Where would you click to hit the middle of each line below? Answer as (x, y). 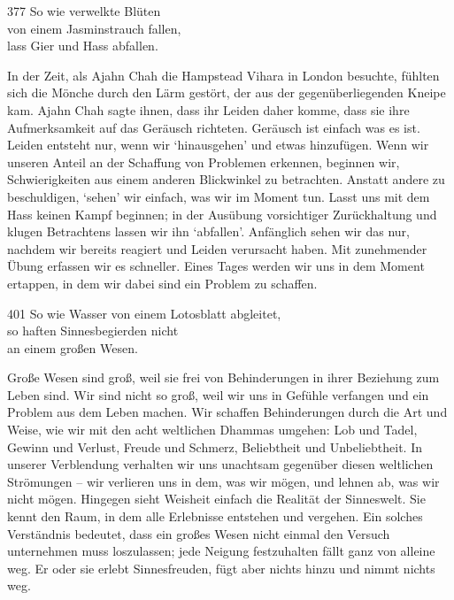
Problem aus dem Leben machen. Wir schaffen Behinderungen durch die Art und (227, 412)
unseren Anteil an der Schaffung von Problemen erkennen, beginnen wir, (204, 162)
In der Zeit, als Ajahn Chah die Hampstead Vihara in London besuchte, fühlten (223, 75)
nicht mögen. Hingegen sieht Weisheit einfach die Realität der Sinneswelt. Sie (216, 499)
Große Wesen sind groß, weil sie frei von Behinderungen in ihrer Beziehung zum (223, 377)
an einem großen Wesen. (73, 347)
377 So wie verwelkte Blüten (84, 11)
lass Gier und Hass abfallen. (83, 46)
